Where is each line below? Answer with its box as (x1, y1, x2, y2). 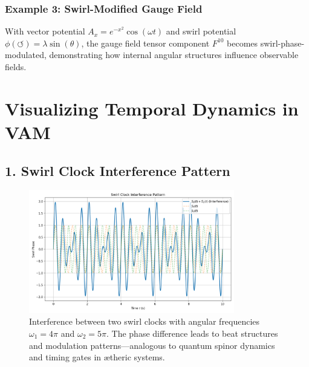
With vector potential (5, 25, 85, 37)
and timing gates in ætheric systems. (29, 351, 165, 363)
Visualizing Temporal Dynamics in (5, 96, 299, 120)
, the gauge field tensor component (81, 36, 210, 49)
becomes (227, 36, 258, 49)
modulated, (5, 48, 47, 61)
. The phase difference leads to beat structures (106, 326, 278, 339)
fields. (5, 60, 27, 73)
